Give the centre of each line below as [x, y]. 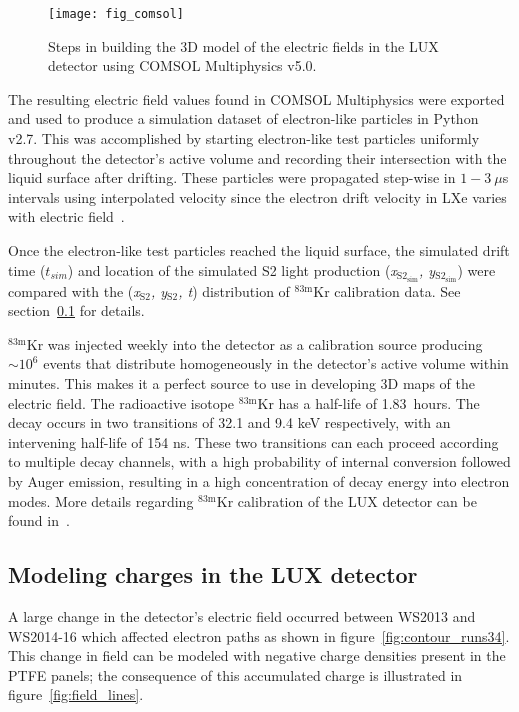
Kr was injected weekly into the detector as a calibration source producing [254, 343]
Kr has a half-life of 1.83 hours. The [368, 402]
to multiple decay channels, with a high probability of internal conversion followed [259, 461]
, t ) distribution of [234, 290]
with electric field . [66, 216]
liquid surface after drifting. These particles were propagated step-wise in [232, 177]
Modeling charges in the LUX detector [213, 574]
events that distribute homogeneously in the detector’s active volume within [276, 363]
